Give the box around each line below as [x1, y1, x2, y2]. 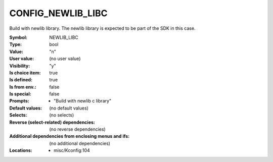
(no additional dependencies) [49, 140, 111, 146]
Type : [9, 41, 22, 47]
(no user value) [49, 56, 81, 62]
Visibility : [9, 63, 30, 69]
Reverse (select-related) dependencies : [9, 119, 96, 125]
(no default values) [49, 105, 88, 111]
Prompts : [9, 98, 30, 104]
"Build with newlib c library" [54, 98, 112, 104]
